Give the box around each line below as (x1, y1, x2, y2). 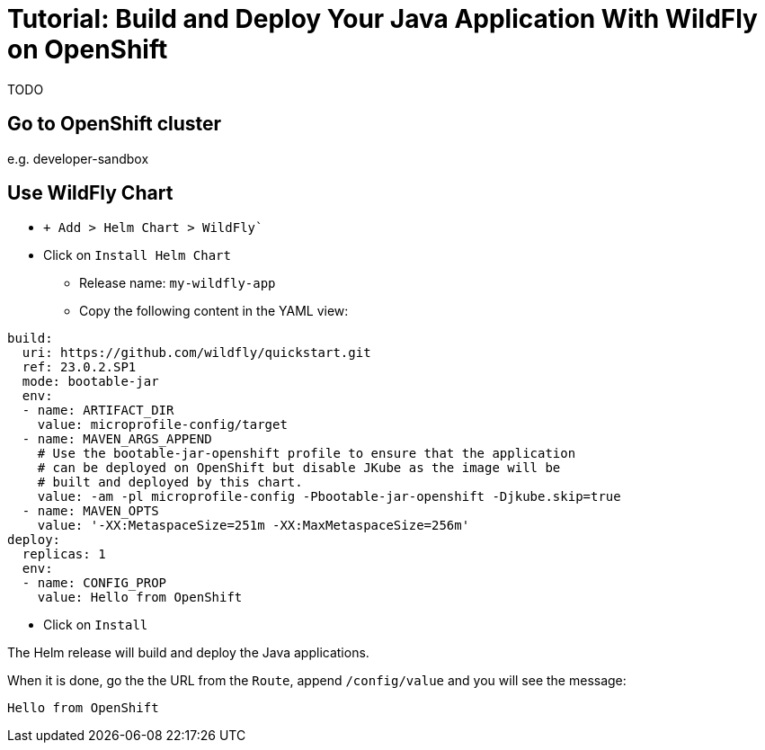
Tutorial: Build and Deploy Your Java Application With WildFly (7, 4, 758, 34)
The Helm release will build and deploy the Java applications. (7, 645, 369, 661)
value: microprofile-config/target (37, 417, 288, 433)
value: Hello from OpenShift (37, 590, 243, 605)
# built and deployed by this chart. (37, 475, 303, 490)
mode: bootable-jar (22, 374, 159, 389)
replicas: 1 (22, 547, 106, 562)
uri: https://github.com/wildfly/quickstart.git (22, 345, 371, 361)
